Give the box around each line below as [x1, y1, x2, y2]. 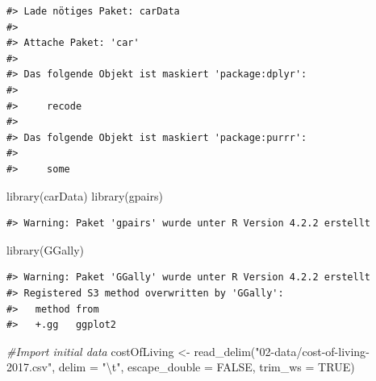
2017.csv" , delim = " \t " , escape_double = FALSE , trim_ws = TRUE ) [6, 358, 355, 375]
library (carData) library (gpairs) [6, 187, 163, 204]
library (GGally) [6, 241, 84, 258]
